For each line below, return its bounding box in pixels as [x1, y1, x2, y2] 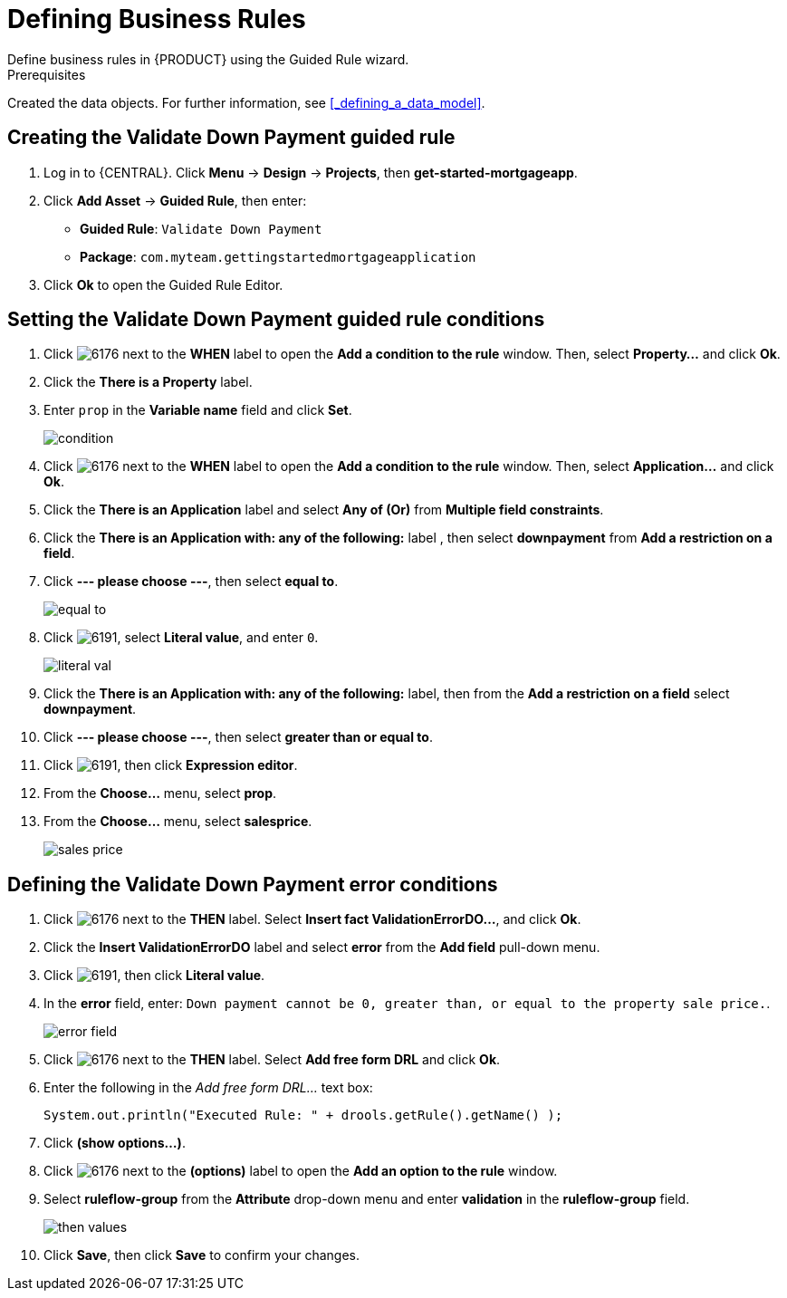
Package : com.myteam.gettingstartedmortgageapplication [80, 248, 476, 264]
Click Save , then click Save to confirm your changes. [43, 1247, 360, 1264]
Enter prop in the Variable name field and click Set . [43, 402, 352, 418]
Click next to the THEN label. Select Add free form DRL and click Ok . [43, 1052, 501, 1068]
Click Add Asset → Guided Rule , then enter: [43, 192, 307, 208]
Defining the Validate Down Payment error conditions [7, 872, 498, 896]
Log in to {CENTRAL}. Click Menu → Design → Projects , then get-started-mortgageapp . [43, 164, 578, 180]
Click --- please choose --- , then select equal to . [43, 573, 339, 590]
